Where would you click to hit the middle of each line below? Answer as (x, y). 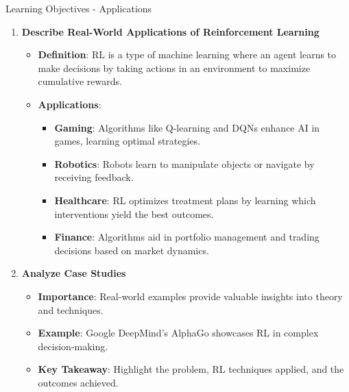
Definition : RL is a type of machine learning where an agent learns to (187, 54)
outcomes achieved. (78, 382)
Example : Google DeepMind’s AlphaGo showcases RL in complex (178, 333)
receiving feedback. (94, 177)
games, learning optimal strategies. (128, 141)
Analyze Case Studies (74, 273)
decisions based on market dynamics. (132, 250)
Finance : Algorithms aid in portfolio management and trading (187, 237)
